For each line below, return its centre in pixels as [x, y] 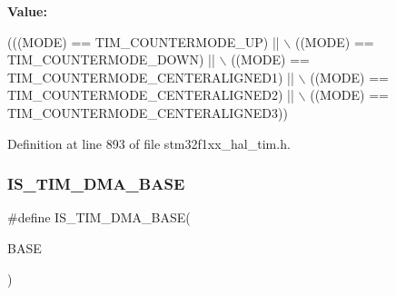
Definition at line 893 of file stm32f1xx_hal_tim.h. [149, 143]
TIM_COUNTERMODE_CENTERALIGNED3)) [148, 112]
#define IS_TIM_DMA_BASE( [99, 217]
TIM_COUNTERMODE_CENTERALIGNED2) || [151, 95]
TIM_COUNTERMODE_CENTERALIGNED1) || [151, 77]
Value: [27, 11]
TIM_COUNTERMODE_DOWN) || [111, 59]
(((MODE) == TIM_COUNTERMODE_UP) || [144, 41]
